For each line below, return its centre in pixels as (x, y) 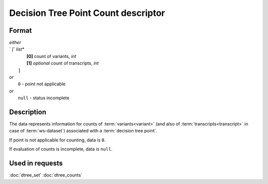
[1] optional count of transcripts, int (63, 63)
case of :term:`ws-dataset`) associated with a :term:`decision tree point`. (83, 131)
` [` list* (17, 49)
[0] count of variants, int (51, 56)
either (15, 43)
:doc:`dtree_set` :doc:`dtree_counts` (46, 175)
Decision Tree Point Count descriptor (87, 13)
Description (28, 112)
